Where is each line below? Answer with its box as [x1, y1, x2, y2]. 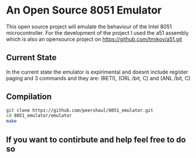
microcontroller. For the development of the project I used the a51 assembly [6, 29, 189, 36]
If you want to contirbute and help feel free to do [6, 134, 186, 144]
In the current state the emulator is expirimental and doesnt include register [6, 68, 188, 75]
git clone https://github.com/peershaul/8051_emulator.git [6, 107, 154, 113]
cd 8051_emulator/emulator [6, 113, 72, 119]
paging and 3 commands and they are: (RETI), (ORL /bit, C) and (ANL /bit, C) [6, 74, 191, 81]
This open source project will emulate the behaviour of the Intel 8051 [6, 23, 172, 30]
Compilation [6, 92, 52, 102]
